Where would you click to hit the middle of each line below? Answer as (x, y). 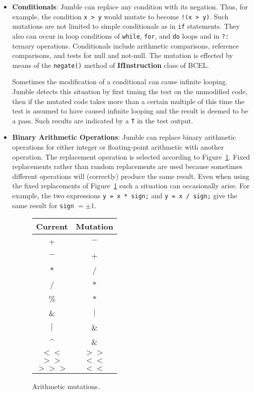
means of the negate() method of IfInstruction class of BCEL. (111, 65)
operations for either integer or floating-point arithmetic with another (118, 147)
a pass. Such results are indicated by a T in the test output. (103, 120)
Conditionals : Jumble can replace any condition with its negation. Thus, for (130, 6)
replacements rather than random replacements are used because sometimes (127, 166)
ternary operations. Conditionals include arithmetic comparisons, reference (126, 45)
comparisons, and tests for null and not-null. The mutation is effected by (123, 55)
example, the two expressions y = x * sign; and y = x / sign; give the (125, 195)
